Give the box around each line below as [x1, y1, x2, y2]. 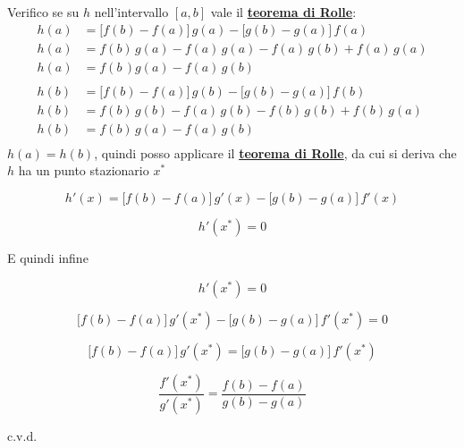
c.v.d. [7, 426, 38, 444]
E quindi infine [7, 249, 89, 267]
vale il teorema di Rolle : [210, 3, 357, 21]
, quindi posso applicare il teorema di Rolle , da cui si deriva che [94, 143, 457, 162]
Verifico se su [7, 3, 80, 21]
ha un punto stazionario [18, 161, 149, 180]
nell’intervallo [94, 3, 169, 21]
